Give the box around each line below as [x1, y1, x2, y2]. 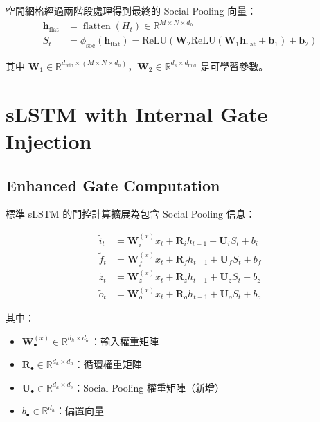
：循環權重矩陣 [73, 357, 142, 371]
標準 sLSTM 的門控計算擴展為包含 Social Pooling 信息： [6, 206, 256, 221]
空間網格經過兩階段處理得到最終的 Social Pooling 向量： [6, 3, 257, 17]
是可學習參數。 [200, 58, 269, 73]
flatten [82, 21, 111, 32]
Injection [6, 126, 92, 155]
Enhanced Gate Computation [6, 174, 220, 195]
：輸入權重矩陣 [90, 333, 159, 348]
